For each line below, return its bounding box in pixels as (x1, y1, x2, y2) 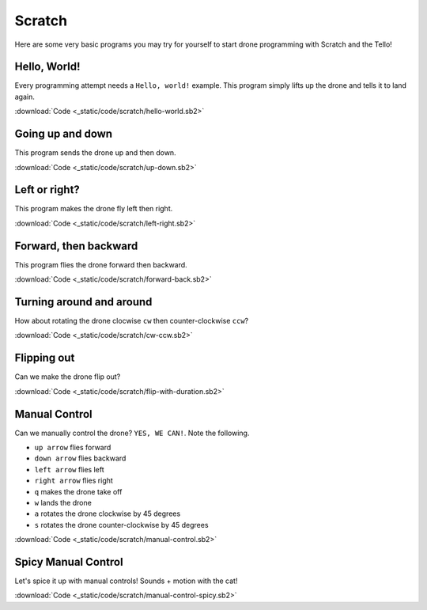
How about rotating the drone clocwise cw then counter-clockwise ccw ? (14, 316, 249, 326)
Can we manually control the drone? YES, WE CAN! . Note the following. (14, 428, 250, 438)
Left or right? (14, 183, 81, 197)
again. (14, 92, 36, 101)
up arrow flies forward (34, 443, 111, 453)
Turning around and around (14, 295, 153, 309)
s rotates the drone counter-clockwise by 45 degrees (34, 520, 209, 529)
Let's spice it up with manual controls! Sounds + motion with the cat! (14, 576, 238, 585)
